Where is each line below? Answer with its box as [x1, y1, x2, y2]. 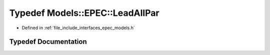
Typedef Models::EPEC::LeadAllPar [9, 7, 159, 18]
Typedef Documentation [9, 38, 87, 46]
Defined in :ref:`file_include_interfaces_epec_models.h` [21, 25, 135, 31]
